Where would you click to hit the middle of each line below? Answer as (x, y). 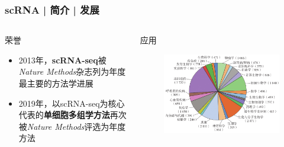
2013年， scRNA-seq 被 (62, 60)
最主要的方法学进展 (56, 83)
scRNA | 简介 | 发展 (52, 9)
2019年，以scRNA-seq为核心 (72, 103)
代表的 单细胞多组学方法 (64, 115)
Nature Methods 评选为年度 (76, 126)
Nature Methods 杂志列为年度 (72, 71)
